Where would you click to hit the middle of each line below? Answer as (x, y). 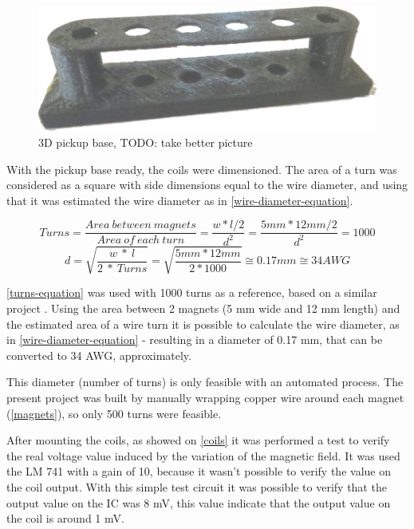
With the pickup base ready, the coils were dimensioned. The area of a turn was (202, 169)
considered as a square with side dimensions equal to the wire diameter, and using (207, 185)
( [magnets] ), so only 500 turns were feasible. (114, 413)
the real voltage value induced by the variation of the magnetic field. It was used (203, 455)
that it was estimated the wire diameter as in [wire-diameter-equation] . (180, 200)
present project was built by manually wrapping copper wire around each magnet (205, 397)
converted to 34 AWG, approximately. (99, 355)
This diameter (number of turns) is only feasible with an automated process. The (205, 382)
